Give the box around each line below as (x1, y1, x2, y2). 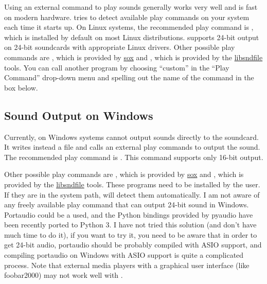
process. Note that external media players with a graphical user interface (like (4, 259, 250, 270)
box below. (4, 82, 38, 93)
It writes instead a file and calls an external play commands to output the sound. (4, 141, 260, 152)
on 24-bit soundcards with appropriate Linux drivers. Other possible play (4, 42, 235, 52)
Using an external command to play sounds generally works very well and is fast (4, 2, 258, 12)
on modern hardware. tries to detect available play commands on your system (4, 11, 250, 22)
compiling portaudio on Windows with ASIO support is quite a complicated (4, 250, 244, 260)
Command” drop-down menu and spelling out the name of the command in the (4, 72, 254, 83)
